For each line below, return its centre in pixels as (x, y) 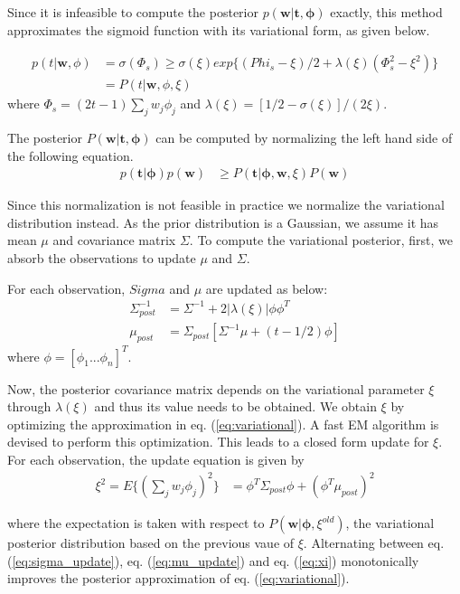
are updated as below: (267, 288)
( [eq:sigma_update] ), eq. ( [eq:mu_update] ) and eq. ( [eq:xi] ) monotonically (213, 560)
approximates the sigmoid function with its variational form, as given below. (219, 29)
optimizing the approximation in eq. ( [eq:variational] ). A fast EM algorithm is (223, 424)
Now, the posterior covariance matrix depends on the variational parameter (216, 388)
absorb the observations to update (102, 258)
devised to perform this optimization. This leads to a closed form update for (218, 442)
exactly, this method (386, 12)
